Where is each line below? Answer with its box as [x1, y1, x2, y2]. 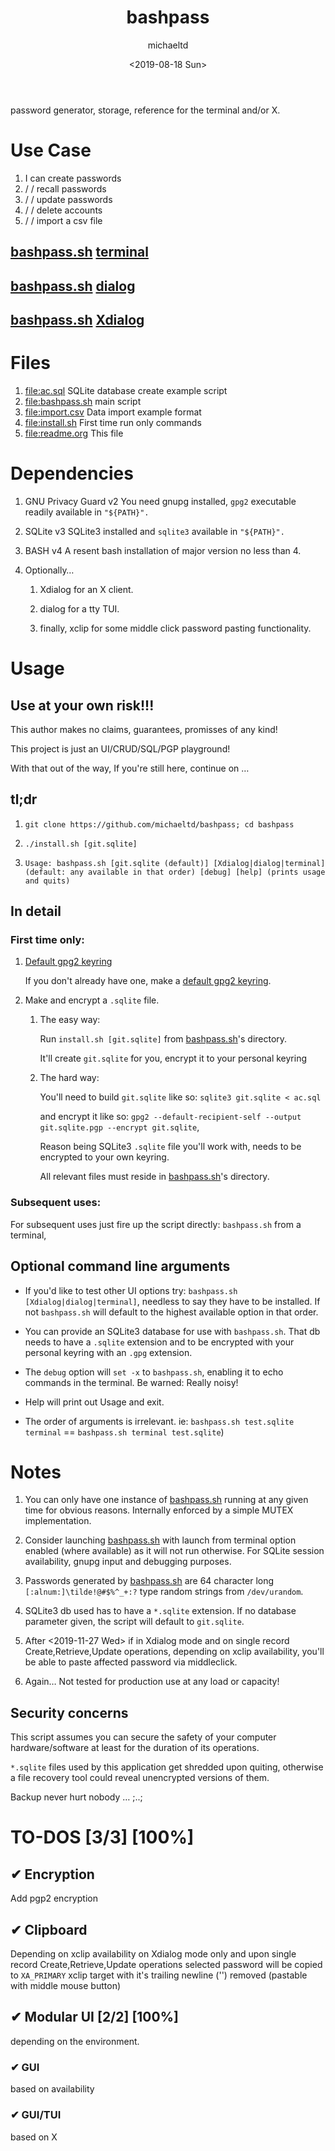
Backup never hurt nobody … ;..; [10, 1791, 143, 1803]
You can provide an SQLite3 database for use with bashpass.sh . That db [24, 1325, 321, 1337]
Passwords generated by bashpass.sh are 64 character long [24, 1575, 275, 1587]
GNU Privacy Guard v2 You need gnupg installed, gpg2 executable [24, 495, 297, 507]
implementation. [24, 1515, 92, 1527]
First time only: [10, 933, 85, 947]
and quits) [24, 876, 71, 886]
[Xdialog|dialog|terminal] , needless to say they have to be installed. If [24, 1295, 321, 1307]
